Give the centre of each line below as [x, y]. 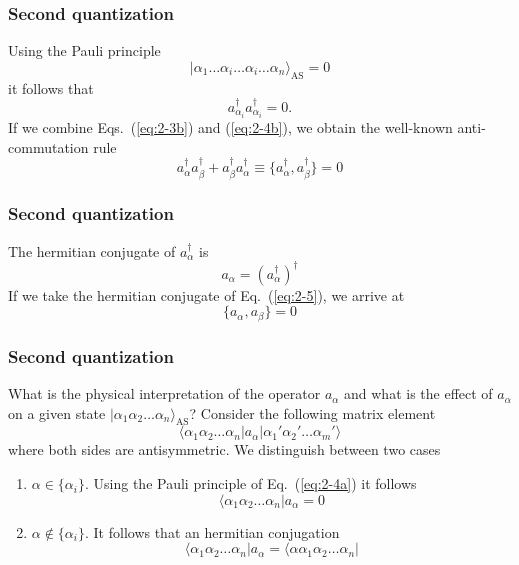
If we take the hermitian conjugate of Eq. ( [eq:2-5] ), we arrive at [206, 294]
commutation [48, 146]
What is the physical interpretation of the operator [164, 393]
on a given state [57, 412]
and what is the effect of [418, 393]
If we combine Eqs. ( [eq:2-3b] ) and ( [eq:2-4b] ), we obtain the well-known [230, 127]
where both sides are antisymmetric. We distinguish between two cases [224, 449]
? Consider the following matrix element [312, 412]
